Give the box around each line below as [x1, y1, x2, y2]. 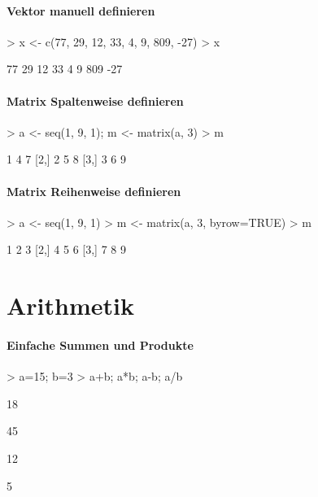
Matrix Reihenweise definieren [7, 182, 181, 199]
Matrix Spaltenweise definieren [7, 92, 184, 109]
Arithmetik [7, 289, 134, 322]
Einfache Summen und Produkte [7, 336, 194, 353]
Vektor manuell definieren [7, 2, 155, 19]
